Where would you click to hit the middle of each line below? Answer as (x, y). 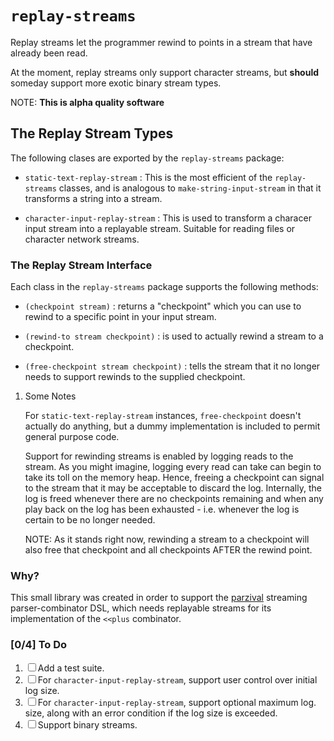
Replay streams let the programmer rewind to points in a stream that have (161, 42)
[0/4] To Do (39, 645)
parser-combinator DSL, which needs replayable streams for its (141, 608)
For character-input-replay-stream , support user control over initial (177, 679)
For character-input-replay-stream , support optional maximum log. (177, 702)
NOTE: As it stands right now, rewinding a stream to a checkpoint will (167, 539)
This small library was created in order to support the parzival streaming (159, 598)
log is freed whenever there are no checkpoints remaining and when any (174, 499)
